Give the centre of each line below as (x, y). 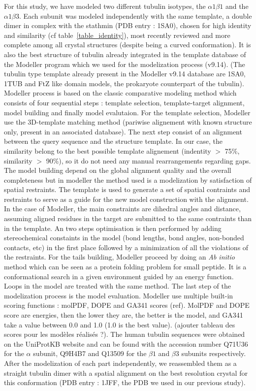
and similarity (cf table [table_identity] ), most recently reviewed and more (117, 35)
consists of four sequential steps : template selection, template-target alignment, (124, 102)
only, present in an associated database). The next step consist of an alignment (123, 131)
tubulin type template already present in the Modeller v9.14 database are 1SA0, (125, 74)
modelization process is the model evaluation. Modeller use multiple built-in (119, 295)
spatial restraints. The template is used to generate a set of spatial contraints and (127, 189)
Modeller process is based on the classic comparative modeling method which (120, 93)
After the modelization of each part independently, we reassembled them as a (120, 363)
